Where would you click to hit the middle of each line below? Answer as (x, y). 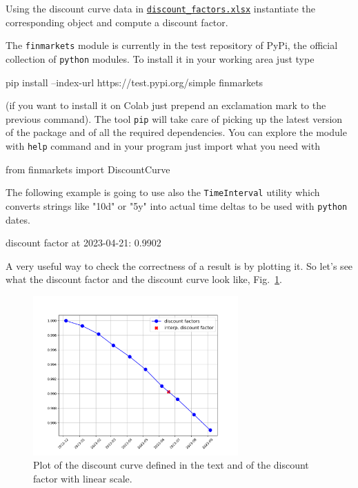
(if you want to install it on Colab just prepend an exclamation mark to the (166, 105)
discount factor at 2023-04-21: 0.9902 (83, 243)
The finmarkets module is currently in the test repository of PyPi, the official (172, 45)
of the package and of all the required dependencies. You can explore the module (176, 132)
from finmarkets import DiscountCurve (88, 169)
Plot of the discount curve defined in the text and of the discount (171, 465)
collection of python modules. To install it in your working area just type (160, 58)
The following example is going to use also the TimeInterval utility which (163, 192)
